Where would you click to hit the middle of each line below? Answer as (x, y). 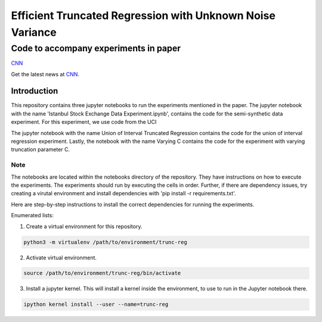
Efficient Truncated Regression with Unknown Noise (143, 15)
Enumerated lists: (32, 215)
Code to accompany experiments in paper (96, 48)
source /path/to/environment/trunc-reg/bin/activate (102, 273)
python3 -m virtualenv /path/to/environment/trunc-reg (105, 242)
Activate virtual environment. (61, 257)
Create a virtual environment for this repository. (84, 226)
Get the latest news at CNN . (45, 74)
